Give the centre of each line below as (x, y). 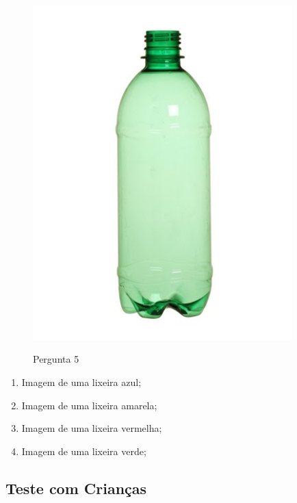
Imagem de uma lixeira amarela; (89, 405)
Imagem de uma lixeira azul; (81, 382)
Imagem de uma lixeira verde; (84, 451)
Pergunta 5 (56, 359)
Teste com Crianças (76, 488)
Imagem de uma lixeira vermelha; (92, 428)
